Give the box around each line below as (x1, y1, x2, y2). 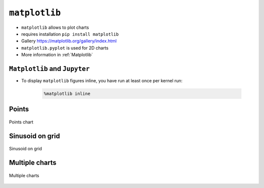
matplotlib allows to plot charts (21, 24, 89, 30)
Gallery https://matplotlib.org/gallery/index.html (21, 38, 117, 44)
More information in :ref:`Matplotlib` (21, 52, 93, 58)
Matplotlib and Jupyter (9, 64, 90, 73)
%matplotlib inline (44, 91, 90, 96)
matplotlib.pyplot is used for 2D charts (21, 45, 109, 51)
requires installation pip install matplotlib (21, 31, 119, 37)
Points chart (9, 119, 34, 125)
